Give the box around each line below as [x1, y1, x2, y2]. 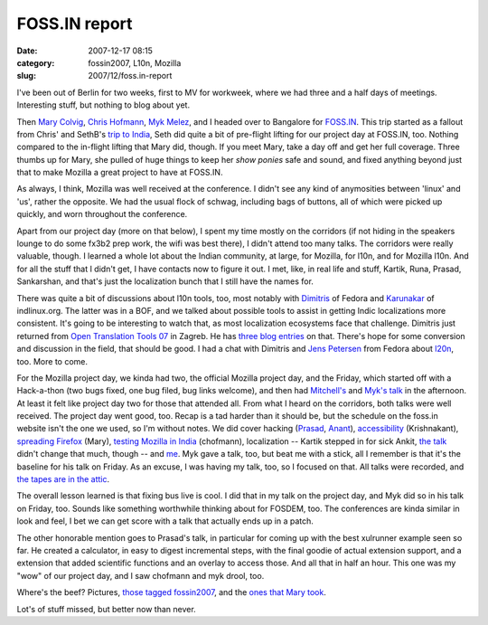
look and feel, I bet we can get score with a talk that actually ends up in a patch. [16, 516, 314, 526]
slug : [16, 71, 36, 81]
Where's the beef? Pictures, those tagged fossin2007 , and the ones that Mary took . [16, 587, 327, 598]
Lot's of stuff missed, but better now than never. [16, 603, 196, 614]
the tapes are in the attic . [16, 474, 110, 485]
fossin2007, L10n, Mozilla [88, 57, 182, 68]
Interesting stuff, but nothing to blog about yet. [16, 99, 190, 110]
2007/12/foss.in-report [88, 71, 173, 81]
